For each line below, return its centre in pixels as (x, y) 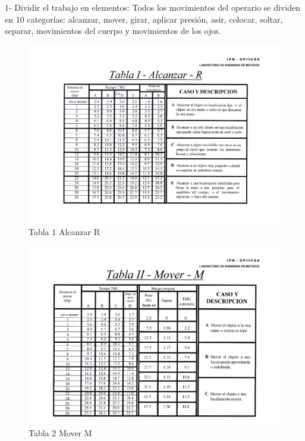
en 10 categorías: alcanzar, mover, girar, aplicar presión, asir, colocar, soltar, (144, 19)
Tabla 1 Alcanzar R (65, 232)
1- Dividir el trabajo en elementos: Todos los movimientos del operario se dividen (152, 7)
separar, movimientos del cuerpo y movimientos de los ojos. (113, 31)
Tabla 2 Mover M (60, 432)
